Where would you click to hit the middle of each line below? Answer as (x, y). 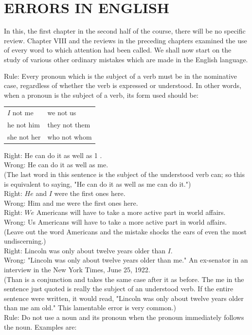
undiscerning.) (25, 241)
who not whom (70, 136)
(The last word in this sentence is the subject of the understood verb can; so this (124, 174)
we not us (62, 113)
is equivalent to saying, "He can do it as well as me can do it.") (98, 184)
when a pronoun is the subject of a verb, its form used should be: (101, 95)
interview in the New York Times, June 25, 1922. (77, 269)
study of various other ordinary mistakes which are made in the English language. (126, 59)
